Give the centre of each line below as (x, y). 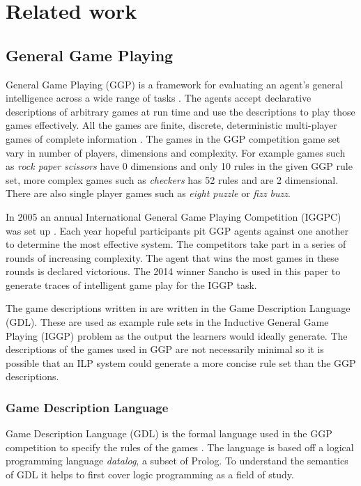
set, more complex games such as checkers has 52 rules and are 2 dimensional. (172, 179)
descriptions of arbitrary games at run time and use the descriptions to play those (180, 111)
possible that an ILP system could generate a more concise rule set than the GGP (181, 362)
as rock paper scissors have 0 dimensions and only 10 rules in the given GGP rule (179, 166)
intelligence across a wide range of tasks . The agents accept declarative (159, 98)
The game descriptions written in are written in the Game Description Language (178, 308)
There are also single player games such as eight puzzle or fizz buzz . (148, 193)
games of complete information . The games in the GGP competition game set (173, 138)
